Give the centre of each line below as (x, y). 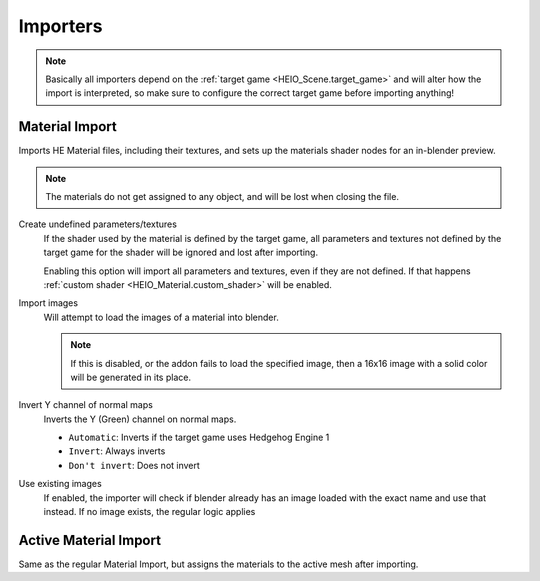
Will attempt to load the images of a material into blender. (161, 317)
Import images (48, 303)
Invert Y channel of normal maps (86, 405)
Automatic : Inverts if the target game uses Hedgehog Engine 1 (199, 437)
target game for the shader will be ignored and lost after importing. (181, 252)
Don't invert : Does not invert (134, 465)
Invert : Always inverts (117, 451)
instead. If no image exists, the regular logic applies (149, 512)
